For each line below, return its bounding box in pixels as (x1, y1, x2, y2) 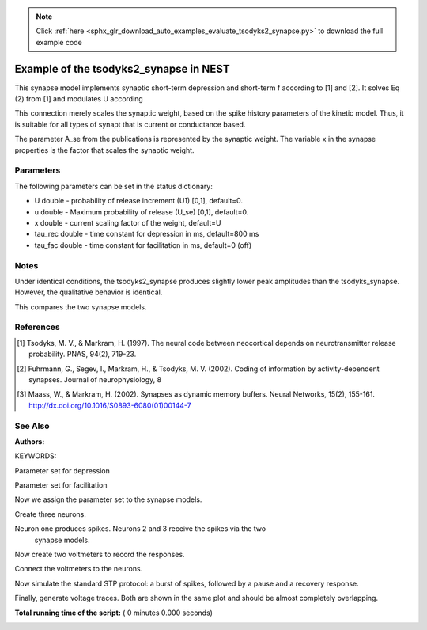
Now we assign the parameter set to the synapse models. (14, 495, 202, 504)
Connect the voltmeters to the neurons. (14, 564, 143, 574)
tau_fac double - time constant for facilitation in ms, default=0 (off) (34, 240, 252, 249)
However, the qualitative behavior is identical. (14, 287, 163, 297)
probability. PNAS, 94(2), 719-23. (28, 349, 137, 359)
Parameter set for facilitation (14, 480, 108, 490)
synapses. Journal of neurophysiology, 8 (28, 374, 162, 384)
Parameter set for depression (14, 465, 110, 475)
